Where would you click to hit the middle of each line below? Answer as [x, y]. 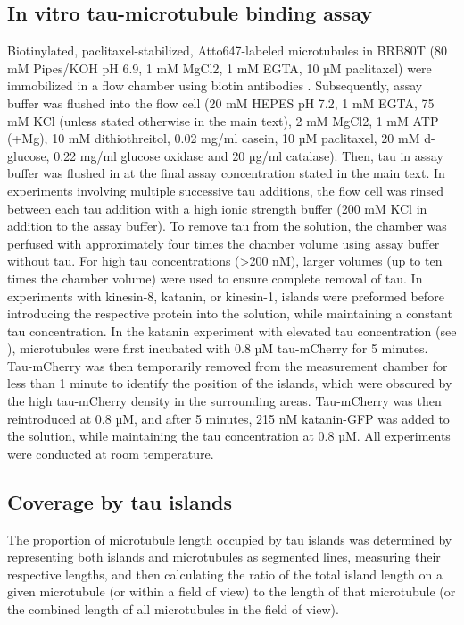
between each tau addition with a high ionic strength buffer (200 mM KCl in [217, 208]
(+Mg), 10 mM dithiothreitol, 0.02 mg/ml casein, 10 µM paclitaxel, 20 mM [214, 138]
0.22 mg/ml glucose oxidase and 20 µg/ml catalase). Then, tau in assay [249, 155]
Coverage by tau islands [120, 501]
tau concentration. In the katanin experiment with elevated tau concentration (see [232, 330]
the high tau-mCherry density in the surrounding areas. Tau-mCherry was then [224, 401]
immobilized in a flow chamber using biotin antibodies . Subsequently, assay [215, 85]
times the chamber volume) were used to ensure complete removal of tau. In [215, 278]
